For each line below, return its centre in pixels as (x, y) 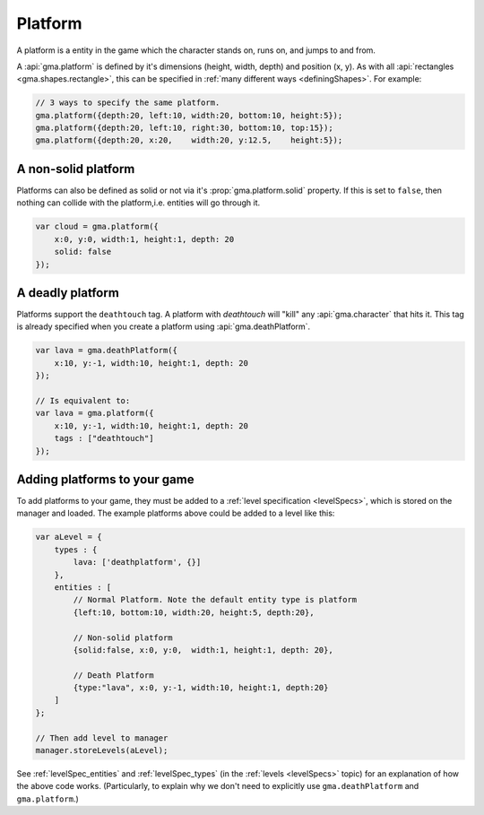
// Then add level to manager (102, 738)
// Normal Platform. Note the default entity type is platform (215, 600)
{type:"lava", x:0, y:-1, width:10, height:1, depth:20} (201, 688)
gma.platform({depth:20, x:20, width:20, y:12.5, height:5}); (189, 140)
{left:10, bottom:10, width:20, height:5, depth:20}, (194, 612)
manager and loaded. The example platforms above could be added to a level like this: (176, 513)
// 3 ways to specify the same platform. (128, 103)
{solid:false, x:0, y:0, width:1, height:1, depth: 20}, (203, 650)
